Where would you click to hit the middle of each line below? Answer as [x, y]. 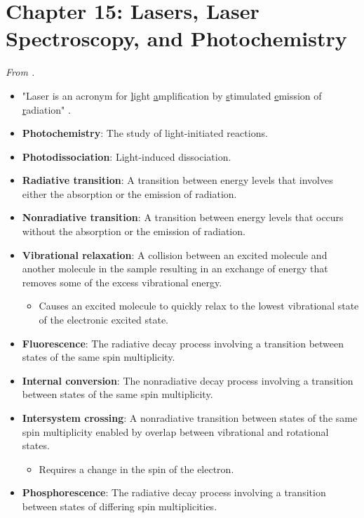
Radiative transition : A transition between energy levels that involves [177, 180]
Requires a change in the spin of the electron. [136, 469]
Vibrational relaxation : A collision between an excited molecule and [175, 254]
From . [20, 72]
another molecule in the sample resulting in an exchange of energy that [175, 268]
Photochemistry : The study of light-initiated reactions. [145, 133]
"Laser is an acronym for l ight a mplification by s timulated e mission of [172, 95]
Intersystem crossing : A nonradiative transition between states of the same [190, 418]
